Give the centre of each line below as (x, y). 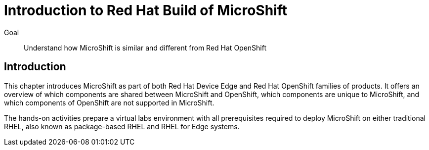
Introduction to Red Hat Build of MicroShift (146, 10)
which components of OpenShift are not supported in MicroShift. (109, 102)
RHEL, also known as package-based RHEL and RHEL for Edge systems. (122, 126)
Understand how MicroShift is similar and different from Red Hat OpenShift (145, 48)
